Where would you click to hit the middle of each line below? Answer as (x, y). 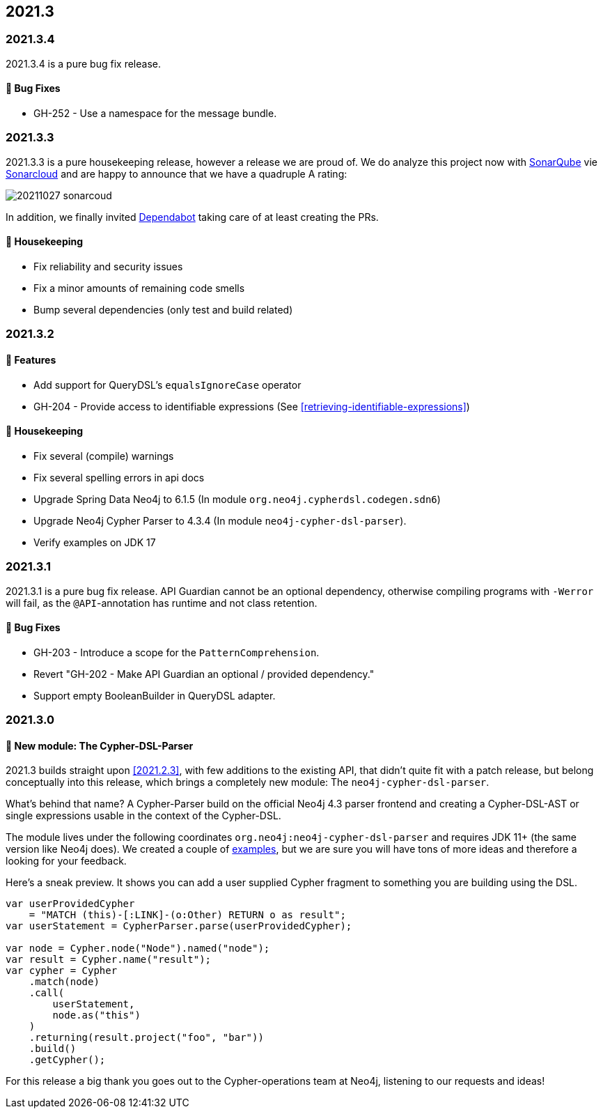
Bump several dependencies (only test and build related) (163, 309)
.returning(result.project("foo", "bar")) (146, 1038)
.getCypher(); (67, 1060)
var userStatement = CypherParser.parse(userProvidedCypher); (179, 926)
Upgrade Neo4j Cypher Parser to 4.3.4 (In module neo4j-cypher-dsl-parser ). (220, 520)
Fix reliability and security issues (108, 266)
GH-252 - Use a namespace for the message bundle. (155, 114)
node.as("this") (96, 1015)
